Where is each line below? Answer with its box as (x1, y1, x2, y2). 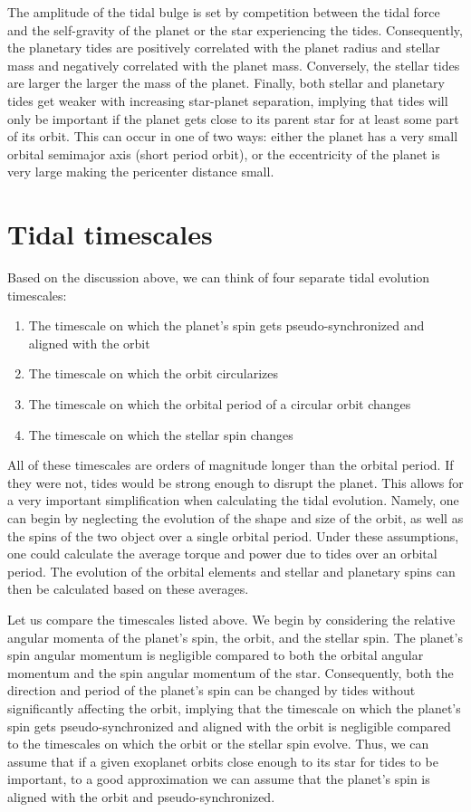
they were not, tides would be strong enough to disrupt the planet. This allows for (7, 473, 464, 492)
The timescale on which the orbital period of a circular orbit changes (28, 395, 411, 414)
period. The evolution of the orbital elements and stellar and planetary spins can (7, 561, 456, 580)
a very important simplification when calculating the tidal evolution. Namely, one (7, 491, 459, 510)
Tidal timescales (7, 215, 213, 253)
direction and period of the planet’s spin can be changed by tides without (7, 681, 416, 700)
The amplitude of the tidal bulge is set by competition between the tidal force (7, 3, 440, 21)
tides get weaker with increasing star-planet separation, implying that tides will (7, 91, 448, 110)
